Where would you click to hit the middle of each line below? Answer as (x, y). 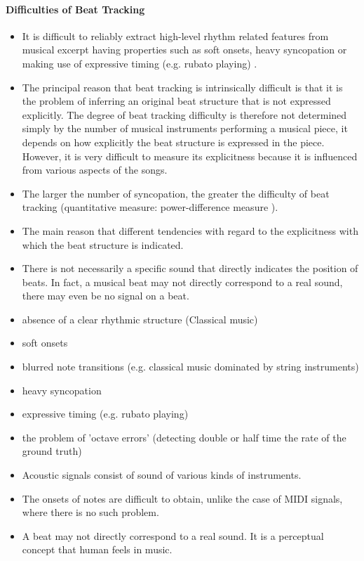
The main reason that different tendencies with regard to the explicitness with (190, 230)
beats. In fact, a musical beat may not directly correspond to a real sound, (182, 282)
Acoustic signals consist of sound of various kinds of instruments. (162, 475)
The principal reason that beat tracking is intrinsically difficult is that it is (182, 87)
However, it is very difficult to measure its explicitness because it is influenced (190, 156)
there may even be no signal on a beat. (106, 296)
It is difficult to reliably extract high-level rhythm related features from (175, 36)
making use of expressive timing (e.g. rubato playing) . (140, 63)
